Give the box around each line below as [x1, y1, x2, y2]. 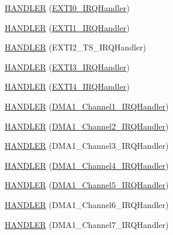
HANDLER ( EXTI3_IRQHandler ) [5, 60, 130, 73]
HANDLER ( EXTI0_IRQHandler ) [5, 2, 130, 13]
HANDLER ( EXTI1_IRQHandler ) [5, 21, 130, 33]
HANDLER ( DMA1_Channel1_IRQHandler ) [5, 100, 169, 112]
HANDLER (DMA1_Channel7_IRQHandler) [5, 218, 169, 230]
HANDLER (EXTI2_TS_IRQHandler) [5, 41, 146, 53]
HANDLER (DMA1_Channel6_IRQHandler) [5, 198, 169, 210]
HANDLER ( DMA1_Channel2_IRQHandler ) [5, 120, 169, 132]
